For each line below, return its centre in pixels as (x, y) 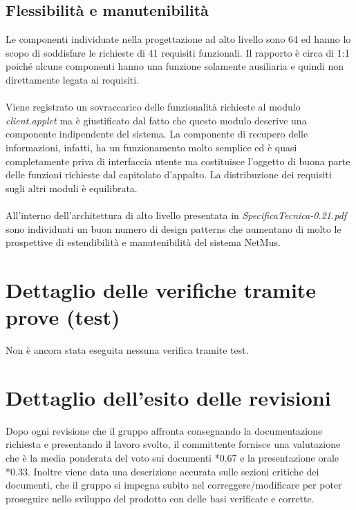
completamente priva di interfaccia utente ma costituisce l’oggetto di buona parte (178, 161)
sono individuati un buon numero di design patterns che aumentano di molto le (174, 228)
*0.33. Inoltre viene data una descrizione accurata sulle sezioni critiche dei (162, 471)
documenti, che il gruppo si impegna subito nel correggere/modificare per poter (174, 485)
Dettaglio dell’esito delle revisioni (168, 397)
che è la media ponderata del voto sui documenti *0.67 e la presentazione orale (172, 457)
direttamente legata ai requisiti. (73, 79)
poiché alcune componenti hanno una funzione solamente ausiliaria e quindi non (175, 66)
